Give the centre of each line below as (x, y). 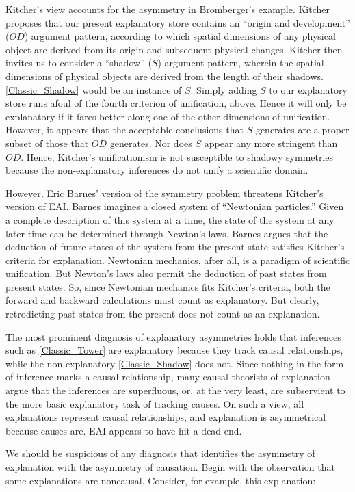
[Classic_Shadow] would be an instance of (94, 89)
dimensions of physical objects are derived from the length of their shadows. (165, 76)
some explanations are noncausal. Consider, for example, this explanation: (161, 480)
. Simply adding (224, 89)
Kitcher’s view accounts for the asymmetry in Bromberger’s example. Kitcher (168, 9)
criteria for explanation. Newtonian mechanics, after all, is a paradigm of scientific (178, 260)
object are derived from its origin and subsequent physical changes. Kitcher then (174, 49)
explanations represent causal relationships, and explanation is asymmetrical (166, 417)
